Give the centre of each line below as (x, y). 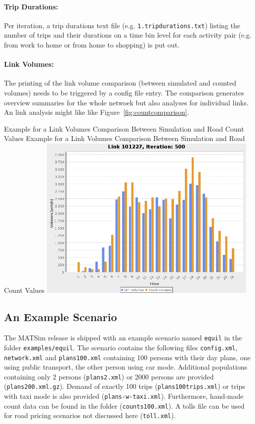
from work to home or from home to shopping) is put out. (92, 45)
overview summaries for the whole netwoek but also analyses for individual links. (126, 102)
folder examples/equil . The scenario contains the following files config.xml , (121, 347)
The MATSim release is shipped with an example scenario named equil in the (123, 338)
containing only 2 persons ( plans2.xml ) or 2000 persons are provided (109, 376)
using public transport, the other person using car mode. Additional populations (126, 367)
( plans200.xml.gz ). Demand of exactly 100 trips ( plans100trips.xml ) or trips (125, 386)
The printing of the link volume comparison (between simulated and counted (120, 83)
